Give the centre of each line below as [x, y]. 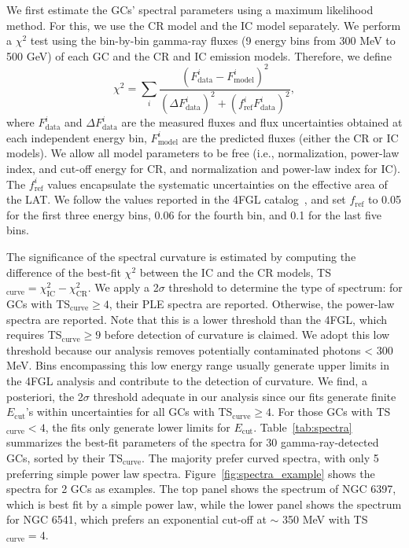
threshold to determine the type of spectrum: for [286, 287]
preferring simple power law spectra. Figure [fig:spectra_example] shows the [191, 473]
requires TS [34, 335]
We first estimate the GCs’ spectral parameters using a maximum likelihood [190, 9]
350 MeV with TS [325, 519]
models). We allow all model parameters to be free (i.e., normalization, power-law [203, 153]
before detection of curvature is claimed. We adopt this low [247, 335]
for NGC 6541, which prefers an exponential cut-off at [136, 519]
